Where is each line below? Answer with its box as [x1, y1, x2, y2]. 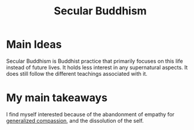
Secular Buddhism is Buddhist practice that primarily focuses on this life [6, 57, 183, 64]
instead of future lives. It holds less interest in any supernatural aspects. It [6, 64, 188, 71]
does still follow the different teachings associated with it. [6, 70, 147, 77]
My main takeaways [6, 91, 107, 105]
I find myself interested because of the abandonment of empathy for [6, 110, 175, 117]
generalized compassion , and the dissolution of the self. [6, 117, 144, 124]
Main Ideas [6, 38, 62, 51]
